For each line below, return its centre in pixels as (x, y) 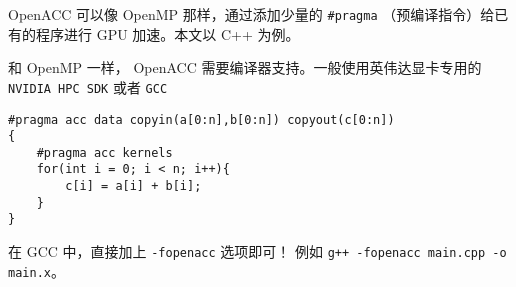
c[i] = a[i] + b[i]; (133, 186)
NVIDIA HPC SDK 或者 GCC (88, 86)
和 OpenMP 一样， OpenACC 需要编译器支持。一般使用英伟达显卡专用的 (245, 67)
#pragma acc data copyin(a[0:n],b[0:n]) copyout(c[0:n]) (201, 119)
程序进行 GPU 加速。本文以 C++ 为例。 (167, 33)
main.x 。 (36, 270)
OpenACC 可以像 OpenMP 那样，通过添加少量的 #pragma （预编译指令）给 (251, 14)
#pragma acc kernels (104, 152)
